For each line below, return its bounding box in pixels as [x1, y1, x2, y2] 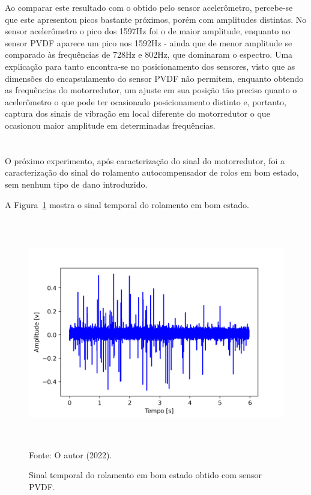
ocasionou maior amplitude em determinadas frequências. [5, 118, 216, 131]
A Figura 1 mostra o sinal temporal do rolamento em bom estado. [5, 198, 249, 211]
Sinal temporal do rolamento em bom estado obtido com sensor [29, 469, 262, 481]
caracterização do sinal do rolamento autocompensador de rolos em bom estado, [5, 166, 299, 179]
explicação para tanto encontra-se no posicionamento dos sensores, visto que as [5, 60, 295, 72]
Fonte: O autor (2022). [29, 448, 112, 461]
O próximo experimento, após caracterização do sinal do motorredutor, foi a [5, 154, 285, 167]
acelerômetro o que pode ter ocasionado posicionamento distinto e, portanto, [5, 95, 286, 108]
